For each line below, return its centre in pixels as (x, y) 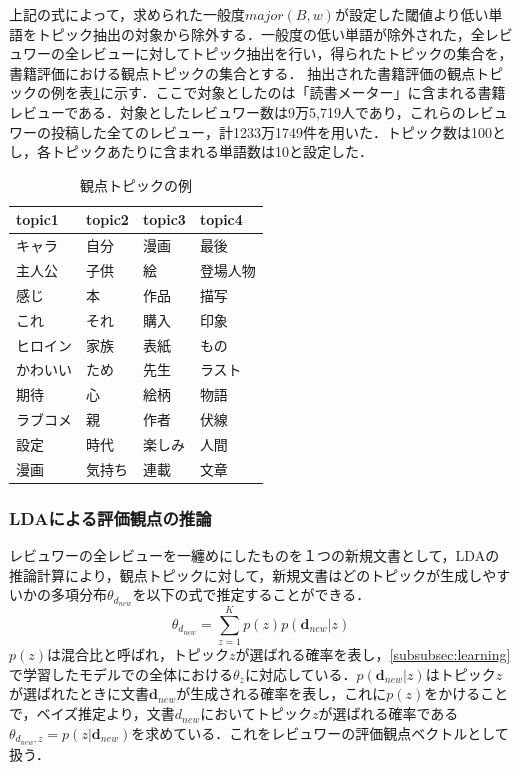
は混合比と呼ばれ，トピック (138, 654)
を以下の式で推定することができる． (251, 594)
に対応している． (300, 673)
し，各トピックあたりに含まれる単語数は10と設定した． (191, 151)
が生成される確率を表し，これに (281, 693)
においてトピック (256, 713)
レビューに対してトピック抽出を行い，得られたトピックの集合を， (295, 53)
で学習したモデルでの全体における (121, 673)
